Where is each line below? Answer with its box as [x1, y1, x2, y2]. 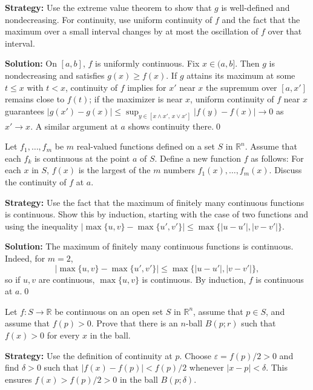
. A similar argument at [30, 119, 118, 132]
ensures [5, 372, 32, 385]
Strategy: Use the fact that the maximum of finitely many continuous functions [5, 196, 305, 208]
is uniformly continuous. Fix [95, 57, 200, 70]
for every [47, 328, 80, 341]
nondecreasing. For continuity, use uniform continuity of [5, 13, 213, 25]
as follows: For [251, 151, 304, 164]
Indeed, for [5, 251, 45, 264]
